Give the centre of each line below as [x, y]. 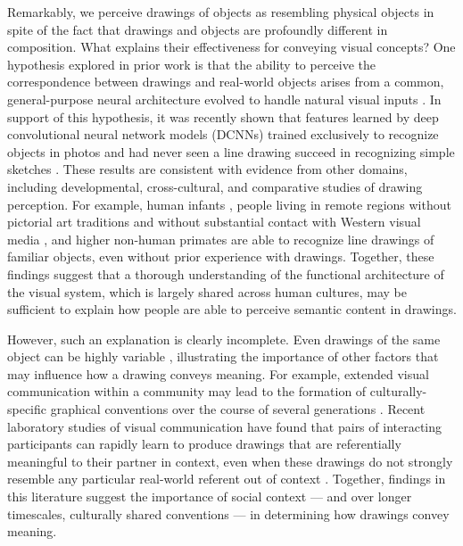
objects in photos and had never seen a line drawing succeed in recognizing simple [231, 151]
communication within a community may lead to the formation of [187, 391]
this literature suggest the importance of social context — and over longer [210, 496]
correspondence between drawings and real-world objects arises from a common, [226, 82]
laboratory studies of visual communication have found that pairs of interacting [225, 426]
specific [27, 409]
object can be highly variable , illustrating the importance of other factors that [223, 356]
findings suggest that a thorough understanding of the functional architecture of [226, 273]
